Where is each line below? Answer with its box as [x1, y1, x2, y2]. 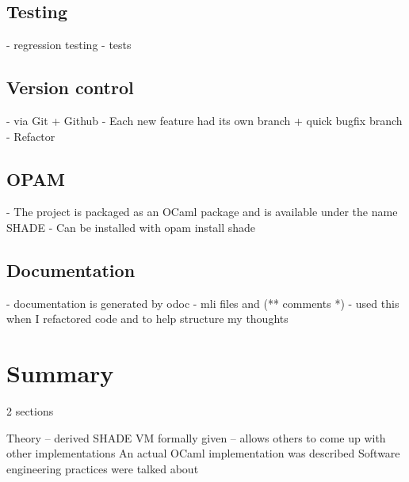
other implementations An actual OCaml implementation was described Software [6, 445, 400, 461]
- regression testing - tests [6, 36, 132, 53]
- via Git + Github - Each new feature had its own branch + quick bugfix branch [6, 112, 403, 128]
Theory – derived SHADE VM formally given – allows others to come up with [6, 429, 386, 446]
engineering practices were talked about [6, 460, 199, 476]
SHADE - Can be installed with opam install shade [6, 218, 256, 235]
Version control [6, 75, 134, 100]
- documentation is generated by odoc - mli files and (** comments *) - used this [6, 294, 399, 311]
